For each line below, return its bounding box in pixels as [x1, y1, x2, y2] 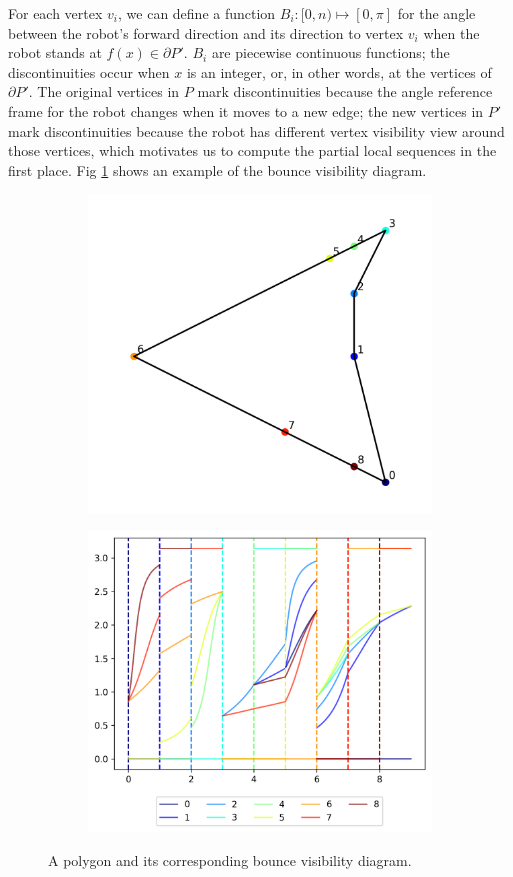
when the [423, 22, 480, 43]
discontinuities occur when [8, 61, 170, 82]
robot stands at [8, 42, 102, 63]
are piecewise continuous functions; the [211, 42, 450, 63]
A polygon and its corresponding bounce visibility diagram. [48, 850, 412, 870]
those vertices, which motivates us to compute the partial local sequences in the [8, 140, 497, 161]
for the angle [397, 3, 476, 23]
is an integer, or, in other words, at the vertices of [186, 61, 492, 82]
